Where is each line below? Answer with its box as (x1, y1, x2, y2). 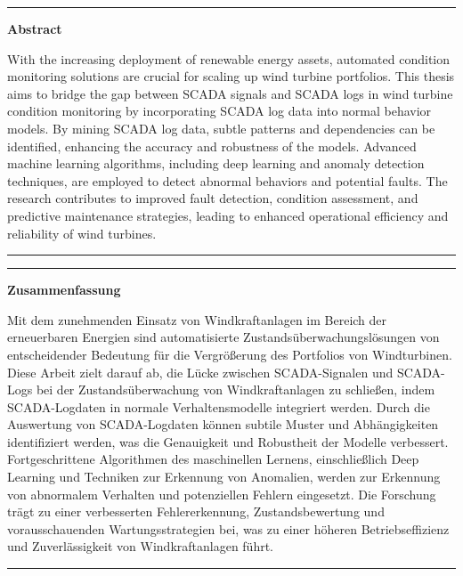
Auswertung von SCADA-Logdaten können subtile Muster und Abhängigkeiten (7, 415, 439, 434)
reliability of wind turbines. (7, 223, 157, 242)
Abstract (7, 20, 62, 37)
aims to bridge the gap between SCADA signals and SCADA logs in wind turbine (7, 84, 453, 102)
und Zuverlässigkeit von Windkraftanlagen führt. (7, 537, 274, 556)
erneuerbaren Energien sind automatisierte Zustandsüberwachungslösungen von (7, 328, 440, 346)
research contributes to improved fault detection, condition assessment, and (7, 189, 418, 207)
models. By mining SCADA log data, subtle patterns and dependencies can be (7, 118, 435, 137)
